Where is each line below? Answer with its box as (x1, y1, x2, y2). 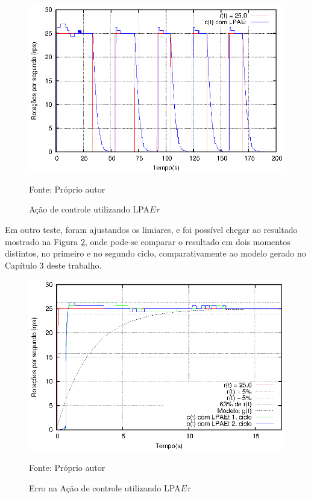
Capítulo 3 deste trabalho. (5, 258, 102, 271)
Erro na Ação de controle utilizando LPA (29, 481, 181, 494)
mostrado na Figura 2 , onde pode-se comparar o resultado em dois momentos (5, 235, 291, 247)
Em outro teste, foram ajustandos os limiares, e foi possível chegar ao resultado (5, 223, 298, 235)
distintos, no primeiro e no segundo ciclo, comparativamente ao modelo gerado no (5, 247, 306, 260)
